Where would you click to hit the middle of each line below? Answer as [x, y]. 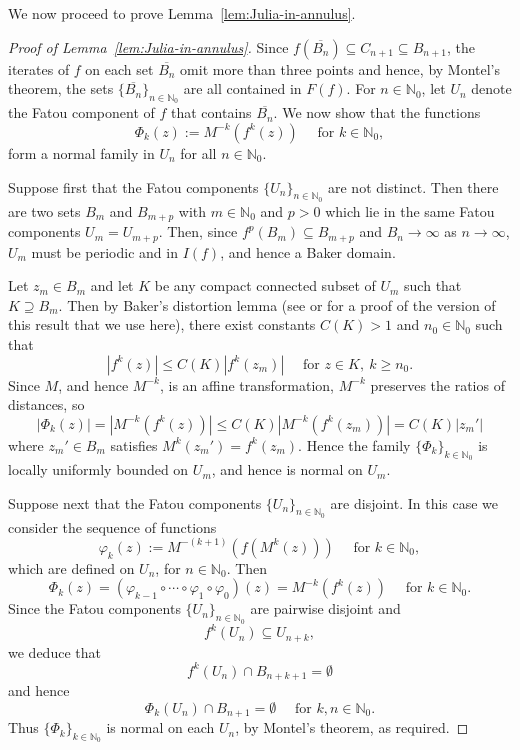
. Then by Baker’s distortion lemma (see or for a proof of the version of [277, 304]
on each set [119, 68]
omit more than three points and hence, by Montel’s [340, 68]
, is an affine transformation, [247, 384]
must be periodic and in [104, 251]
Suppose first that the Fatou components [133, 186]
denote [491, 88]
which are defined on [71, 567]
